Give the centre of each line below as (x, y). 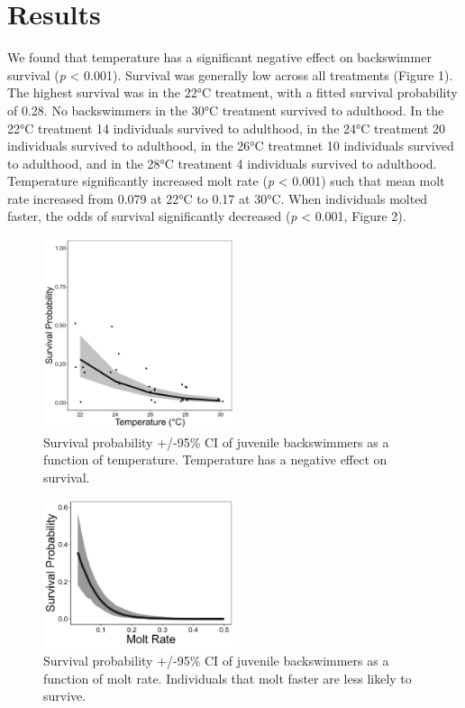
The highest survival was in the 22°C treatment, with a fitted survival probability (232, 92)
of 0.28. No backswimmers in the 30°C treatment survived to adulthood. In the (226, 110)
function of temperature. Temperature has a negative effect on (215, 460)
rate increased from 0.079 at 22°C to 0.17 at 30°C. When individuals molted (218, 198)
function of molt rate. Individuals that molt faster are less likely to (228, 678)
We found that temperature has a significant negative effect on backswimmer (219, 57)
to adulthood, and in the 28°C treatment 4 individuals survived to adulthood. (222, 163)
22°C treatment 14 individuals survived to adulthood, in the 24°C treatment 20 (227, 128)
